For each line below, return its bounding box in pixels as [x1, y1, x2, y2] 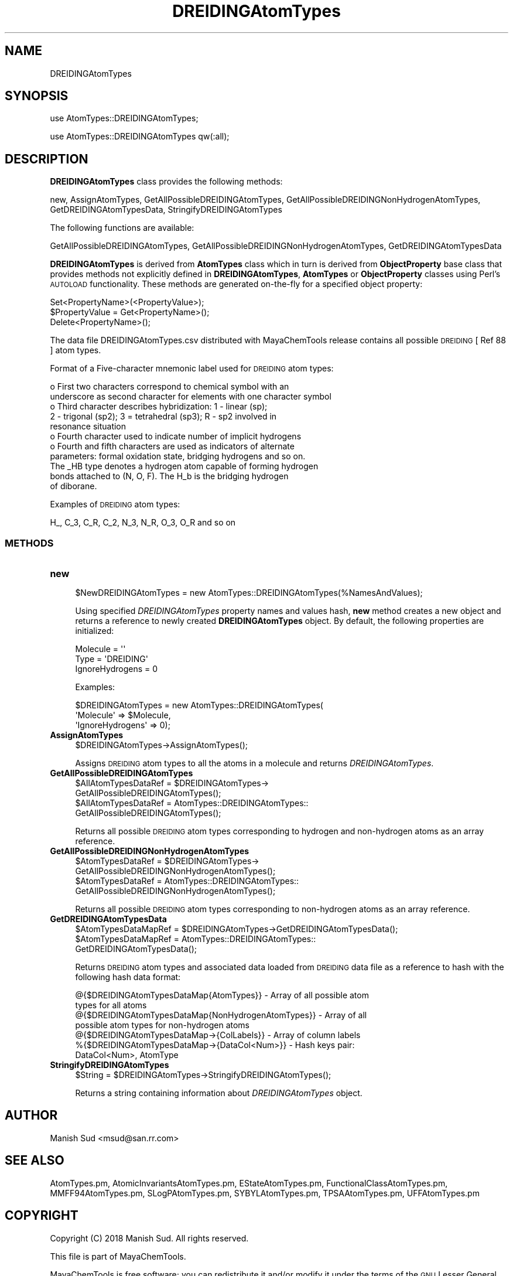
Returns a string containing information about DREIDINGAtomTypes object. [75, 1088, 362, 1098]
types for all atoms [75, 1000, 147, 1011]
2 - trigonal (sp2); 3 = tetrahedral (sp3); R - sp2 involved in [50, 411, 277, 422]
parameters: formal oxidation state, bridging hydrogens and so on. [50, 451, 306, 462]
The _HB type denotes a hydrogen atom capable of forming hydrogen [50, 461, 319, 472]
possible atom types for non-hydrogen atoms [75, 1020, 250, 1031]
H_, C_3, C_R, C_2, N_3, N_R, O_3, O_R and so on [50, 517, 236, 528]
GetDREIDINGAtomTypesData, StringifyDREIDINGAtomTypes [50, 204, 282, 215]
